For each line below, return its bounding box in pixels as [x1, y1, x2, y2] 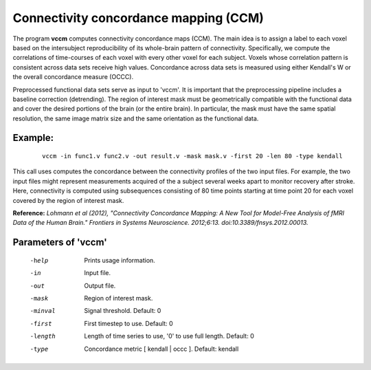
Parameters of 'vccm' [12, 237, 108, 248]
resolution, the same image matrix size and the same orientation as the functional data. [12, 114, 259, 122]
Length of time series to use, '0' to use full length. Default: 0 [84, 332, 254, 340]
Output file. [84, 281, 116, 290]
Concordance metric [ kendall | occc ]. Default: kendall [84, 345, 239, 353]
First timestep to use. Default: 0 [84, 319, 173, 327]
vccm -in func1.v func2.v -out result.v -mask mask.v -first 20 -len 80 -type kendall [42, 152, 343, 160]
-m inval [30, 307, 56, 315]
